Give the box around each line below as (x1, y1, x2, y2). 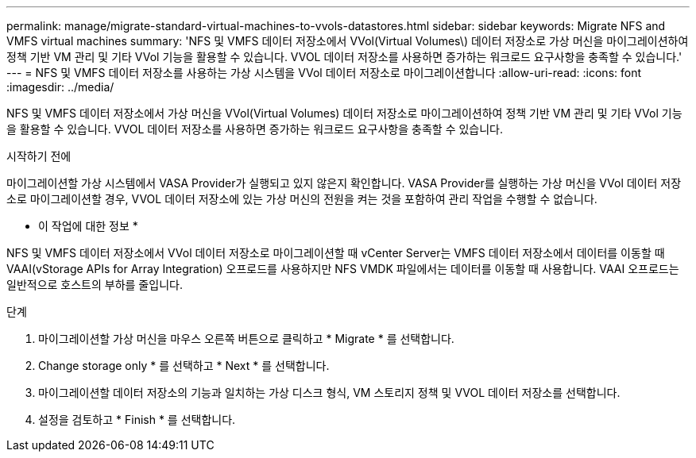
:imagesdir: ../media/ (6, 80, 114, 94)
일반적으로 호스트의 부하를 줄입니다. (6, 278, 183, 291)
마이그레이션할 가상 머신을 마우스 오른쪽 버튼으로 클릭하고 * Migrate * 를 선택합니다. (38, 332, 454, 345)
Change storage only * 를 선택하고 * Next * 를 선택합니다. (38, 359, 330, 372)
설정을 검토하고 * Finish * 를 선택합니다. (38, 413, 236, 426)
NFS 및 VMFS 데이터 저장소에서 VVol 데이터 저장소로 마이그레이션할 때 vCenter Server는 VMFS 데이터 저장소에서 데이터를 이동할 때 (6, 246, 665, 260)
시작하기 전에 (6, 149, 72, 163)
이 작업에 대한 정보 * (38, 219, 138, 233)
